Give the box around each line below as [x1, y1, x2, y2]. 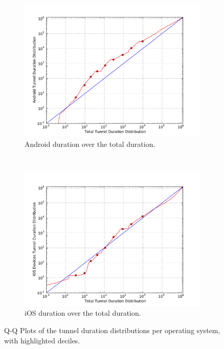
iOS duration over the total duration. [25, 308, 141, 318]
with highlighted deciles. [4, 335, 80, 345]
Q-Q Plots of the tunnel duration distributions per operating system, [4, 324, 220, 335]
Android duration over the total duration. [25, 138, 155, 149]
